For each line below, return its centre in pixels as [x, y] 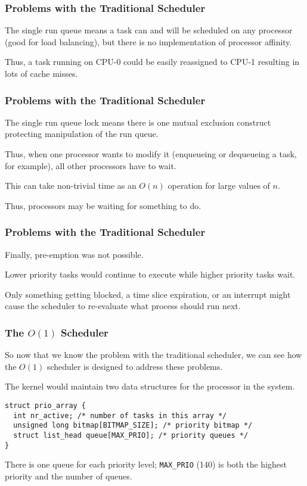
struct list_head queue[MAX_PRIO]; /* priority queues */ [131, 435]
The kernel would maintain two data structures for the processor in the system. [150, 386]
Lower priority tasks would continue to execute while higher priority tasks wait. [150, 274]
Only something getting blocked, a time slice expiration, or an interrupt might [148, 294]
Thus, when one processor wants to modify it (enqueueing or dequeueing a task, [151, 154]
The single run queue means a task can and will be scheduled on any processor [149, 30]
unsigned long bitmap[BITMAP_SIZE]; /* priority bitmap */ [133, 426]
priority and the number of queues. [69, 476]
